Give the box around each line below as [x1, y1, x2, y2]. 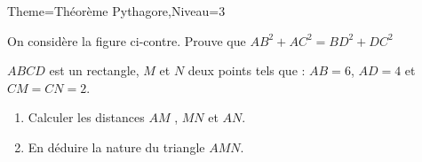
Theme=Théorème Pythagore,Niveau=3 [7, 2, 226, 19]
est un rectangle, [49, 61, 139, 80]
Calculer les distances [28, 108, 145, 127]
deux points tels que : [187, 61, 306, 80]
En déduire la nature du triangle [28, 137, 205, 156]
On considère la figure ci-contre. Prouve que [7, 31, 246, 50]
